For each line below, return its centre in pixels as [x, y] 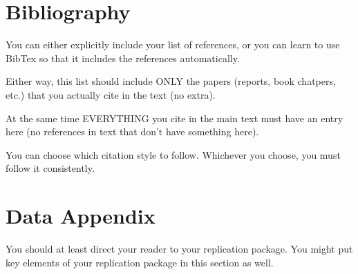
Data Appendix [81, 216]
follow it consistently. [50, 168]
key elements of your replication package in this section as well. [140, 262]
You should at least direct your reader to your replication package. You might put [179, 248]
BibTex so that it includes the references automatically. [123, 58]
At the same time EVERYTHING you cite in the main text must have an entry [175, 118]
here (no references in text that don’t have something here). [132, 131]
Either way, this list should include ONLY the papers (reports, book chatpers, [171, 81]
